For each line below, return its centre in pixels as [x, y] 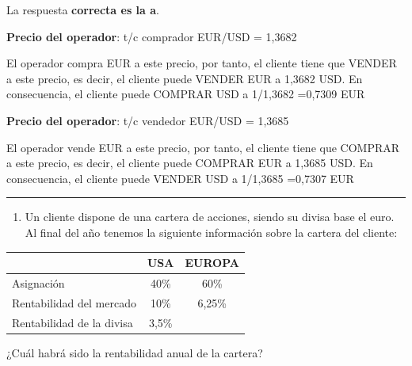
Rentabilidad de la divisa [72, 322]
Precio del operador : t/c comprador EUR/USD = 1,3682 [152, 36]
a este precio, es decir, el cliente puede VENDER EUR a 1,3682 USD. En [185, 78]
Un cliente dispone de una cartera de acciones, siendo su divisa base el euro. [210, 217]
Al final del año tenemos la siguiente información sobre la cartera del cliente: [211, 232]
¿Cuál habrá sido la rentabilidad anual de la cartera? [135, 352]
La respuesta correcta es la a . [83, 10]
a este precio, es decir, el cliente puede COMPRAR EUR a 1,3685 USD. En [190, 163]
